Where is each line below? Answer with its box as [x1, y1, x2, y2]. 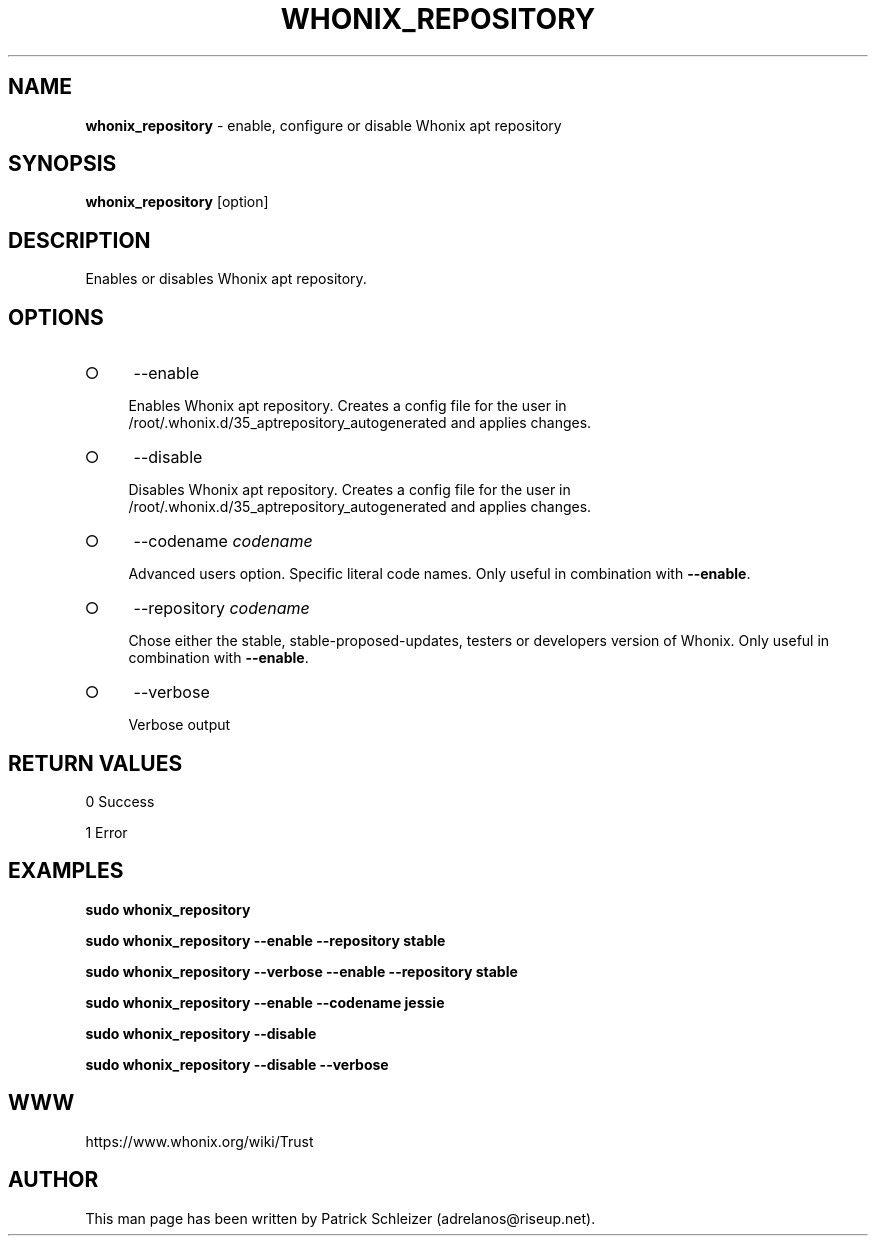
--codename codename [133, 531, 313, 552]
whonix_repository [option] [85, 193, 269, 211]
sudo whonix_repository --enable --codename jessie [85, 993, 445, 1011]
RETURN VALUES [8, 750, 183, 776]
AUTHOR [8, 1167, 99, 1193]
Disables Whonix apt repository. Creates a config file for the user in [128, 481, 571, 499]
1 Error [85, 823, 128, 841]
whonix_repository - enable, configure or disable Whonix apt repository [85, 116, 562, 134]
